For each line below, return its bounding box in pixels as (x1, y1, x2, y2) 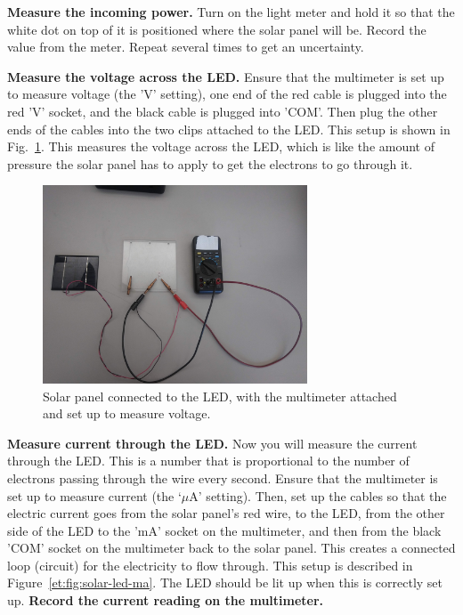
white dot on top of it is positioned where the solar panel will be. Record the (7, 20, 426, 38)
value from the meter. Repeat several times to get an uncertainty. (7, 37, 364, 56)
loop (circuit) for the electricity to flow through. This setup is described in (7, 555, 413, 574)
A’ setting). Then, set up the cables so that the (189, 486, 447, 505)
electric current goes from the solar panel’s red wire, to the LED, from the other (7, 504, 445, 522)
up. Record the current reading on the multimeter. (7, 591, 324, 610)
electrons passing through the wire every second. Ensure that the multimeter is (7, 468, 438, 487)
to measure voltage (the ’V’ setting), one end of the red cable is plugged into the (7, 85, 447, 103)
